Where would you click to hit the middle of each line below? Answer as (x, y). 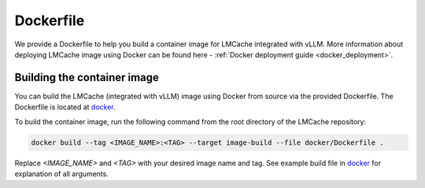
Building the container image (87, 77)
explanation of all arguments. (62, 174)
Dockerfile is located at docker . (65, 107)
